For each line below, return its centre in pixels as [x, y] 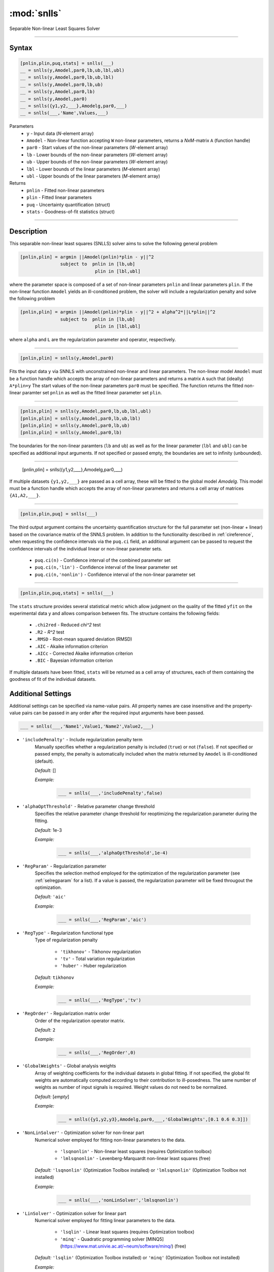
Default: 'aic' [50, 897]
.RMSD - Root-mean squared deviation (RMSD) [83, 639]
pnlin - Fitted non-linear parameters [66, 190]
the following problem [32, 299]
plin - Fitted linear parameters [59, 197]
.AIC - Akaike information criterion [71, 646]
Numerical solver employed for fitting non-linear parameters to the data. [110, 1140]
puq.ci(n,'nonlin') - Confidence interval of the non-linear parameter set [115, 574]
